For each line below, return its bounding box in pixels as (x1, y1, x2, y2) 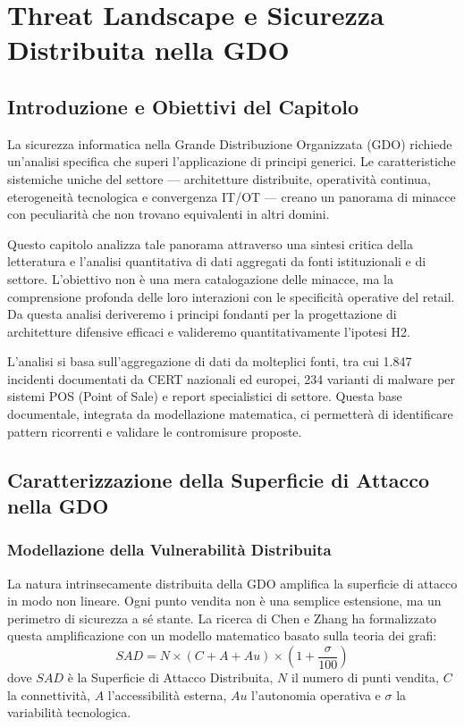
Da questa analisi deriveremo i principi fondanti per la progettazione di (7, 305, 397, 323)
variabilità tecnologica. (7, 703, 131, 722)
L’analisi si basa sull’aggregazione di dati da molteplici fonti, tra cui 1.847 (7, 352, 412, 371)
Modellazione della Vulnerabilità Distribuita (7, 539, 332, 561)
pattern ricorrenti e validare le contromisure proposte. (7, 422, 302, 440)
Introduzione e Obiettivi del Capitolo (7, 92, 359, 120)
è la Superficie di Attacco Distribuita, (67, 668, 274, 687)
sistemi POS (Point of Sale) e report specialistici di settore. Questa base (7, 387, 402, 405)
